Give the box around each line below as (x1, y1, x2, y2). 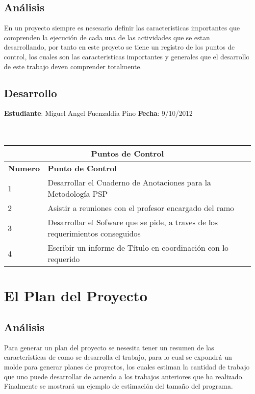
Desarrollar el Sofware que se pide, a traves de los (48, 216, 218, 228)
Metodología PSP (48, 188, 108, 200)
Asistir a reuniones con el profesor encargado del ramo (48, 202, 234, 214)
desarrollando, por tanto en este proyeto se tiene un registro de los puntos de (4, 42, 235, 52)
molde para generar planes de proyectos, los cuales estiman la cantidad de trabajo (4, 361, 250, 371)
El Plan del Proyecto (4, 286, 148, 306)
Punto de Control (48, 162, 117, 174)
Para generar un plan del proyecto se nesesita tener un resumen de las (4, 342, 214, 352)
